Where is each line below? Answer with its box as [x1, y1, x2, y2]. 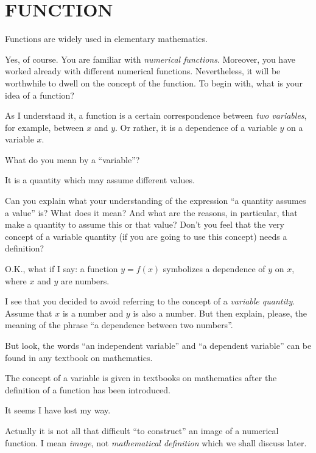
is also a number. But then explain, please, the [133, 306, 307, 319]
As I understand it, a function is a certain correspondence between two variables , [5, 109, 307, 122]
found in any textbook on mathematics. [5, 351, 153, 363]
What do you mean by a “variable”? [5, 153, 140, 166]
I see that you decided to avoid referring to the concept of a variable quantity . [5, 295, 295, 307]
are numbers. [60, 274, 110, 287]
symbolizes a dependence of [163, 262, 265, 275]
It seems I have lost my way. [5, 404, 111, 416]
